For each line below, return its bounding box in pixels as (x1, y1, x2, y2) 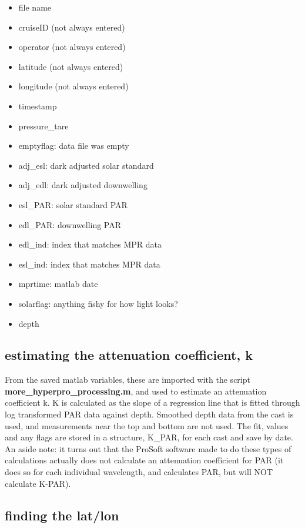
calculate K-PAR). (5, 477, 71, 489)
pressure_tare (18, 119, 69, 132)
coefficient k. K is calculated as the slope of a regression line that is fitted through (5, 396, 300, 409)
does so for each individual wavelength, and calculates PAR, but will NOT (5, 466, 273, 478)
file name (18, 1, 52, 13)
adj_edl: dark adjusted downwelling (18, 179, 148, 191)
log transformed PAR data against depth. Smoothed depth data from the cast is (5, 408, 294, 420)
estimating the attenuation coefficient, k (5, 346, 253, 364)
